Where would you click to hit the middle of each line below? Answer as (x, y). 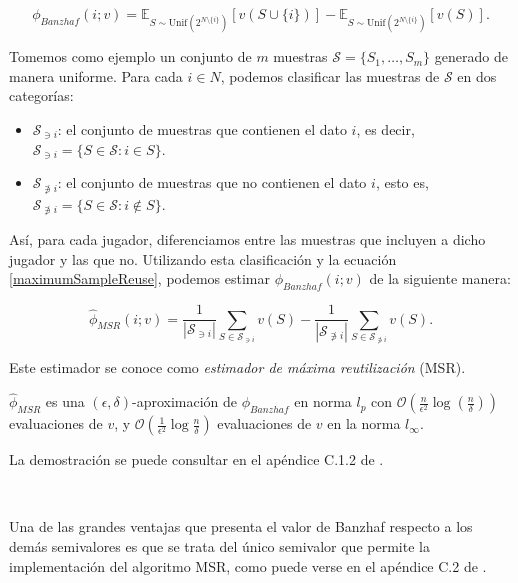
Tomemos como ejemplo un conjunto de (130, 56)
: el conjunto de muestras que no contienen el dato (212, 182)
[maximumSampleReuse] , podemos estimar (140, 278)
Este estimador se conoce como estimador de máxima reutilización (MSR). (237, 367)
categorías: (41, 95)
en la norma (364, 423)
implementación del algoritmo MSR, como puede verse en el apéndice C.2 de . (248, 565)
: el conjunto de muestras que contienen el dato (202, 128)
